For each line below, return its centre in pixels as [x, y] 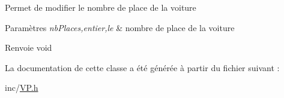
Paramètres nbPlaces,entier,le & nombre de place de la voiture [120, 27]
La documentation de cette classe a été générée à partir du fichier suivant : [142, 67]
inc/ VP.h [22, 88]
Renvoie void [29, 48]
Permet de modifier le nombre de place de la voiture [101, 7]
